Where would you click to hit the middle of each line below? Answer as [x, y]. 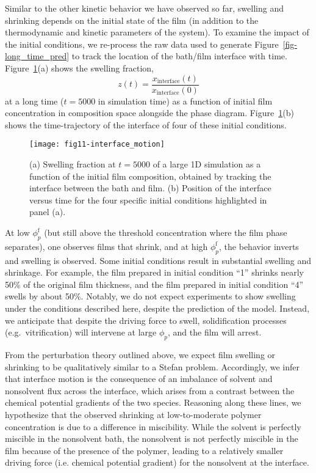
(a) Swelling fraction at [73, 164]
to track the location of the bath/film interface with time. [179, 56]
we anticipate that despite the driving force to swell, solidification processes [146, 320]
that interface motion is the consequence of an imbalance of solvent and [139, 379]
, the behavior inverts [259, 246]
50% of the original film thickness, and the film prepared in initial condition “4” [154, 284]
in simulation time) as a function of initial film [185, 101]
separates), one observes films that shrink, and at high [106, 246]
